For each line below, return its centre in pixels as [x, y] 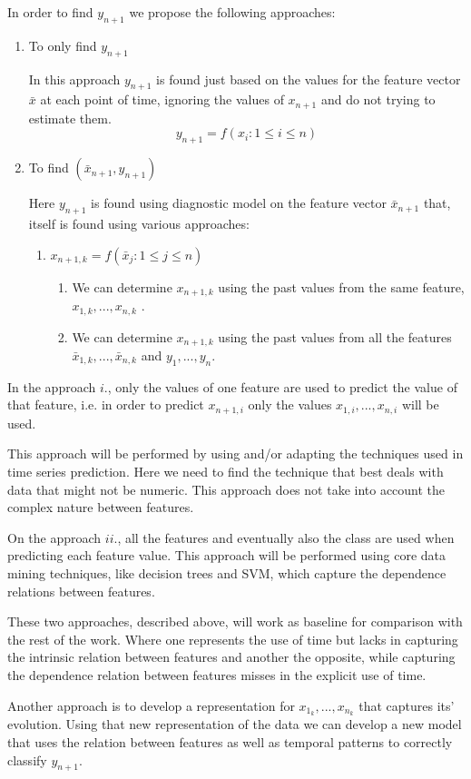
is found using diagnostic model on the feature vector [239, 203]
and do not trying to [378, 99]
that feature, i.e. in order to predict [106, 404]
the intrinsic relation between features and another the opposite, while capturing [231, 657]
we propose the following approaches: [232, 12]
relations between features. [81, 591]
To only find [63, 45]
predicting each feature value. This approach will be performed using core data [227, 555]
